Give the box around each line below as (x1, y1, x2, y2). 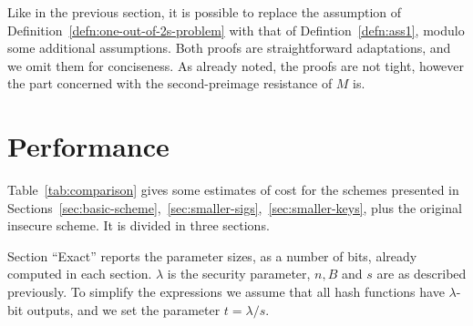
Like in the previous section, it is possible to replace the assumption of (7, 3, 402, 21)
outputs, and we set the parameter (26, 300, 221, 319)
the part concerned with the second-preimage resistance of (7, 74, 333, 93)
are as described (376, 264, 467, 283)
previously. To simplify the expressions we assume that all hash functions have (7, 282, 445, 301)
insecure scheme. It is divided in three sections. (7, 216, 270, 235)
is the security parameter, (167, 264, 311, 283)
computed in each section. (7, 264, 152, 283)
